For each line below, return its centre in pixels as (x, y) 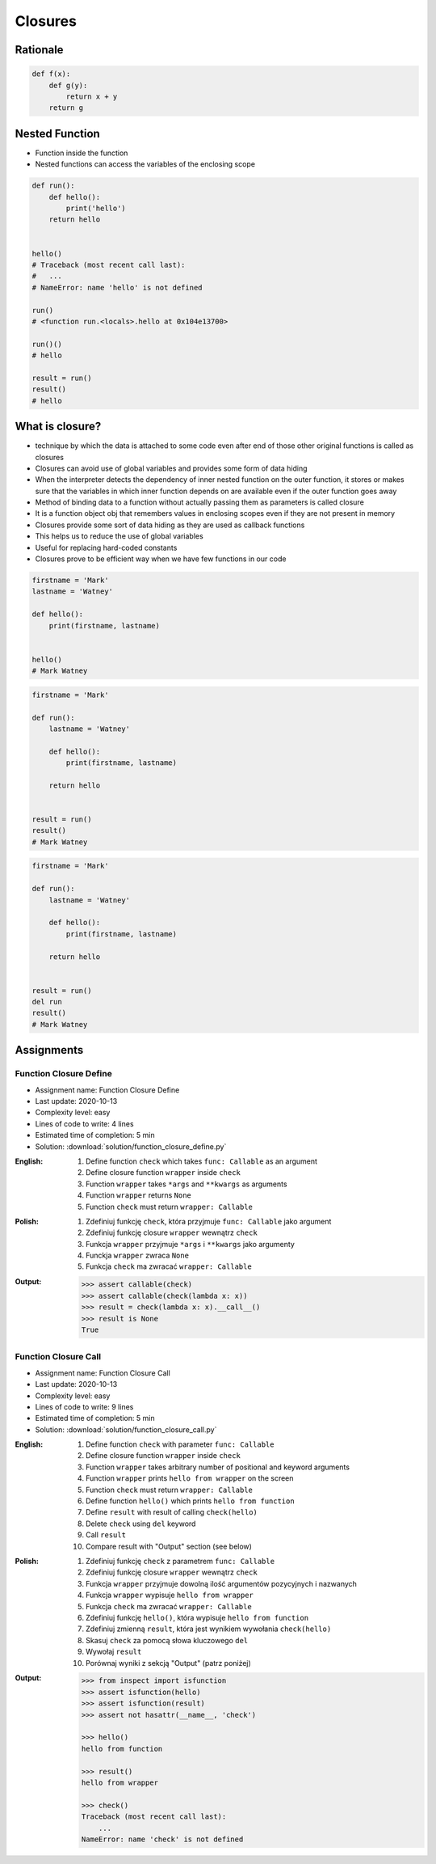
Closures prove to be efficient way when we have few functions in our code (161, 559)
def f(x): (51, 74)
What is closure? (58, 427)
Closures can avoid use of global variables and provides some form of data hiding (171, 468)
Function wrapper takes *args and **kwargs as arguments (187, 1184)
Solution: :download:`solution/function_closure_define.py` (131, 1146)
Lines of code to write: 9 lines (84, 1406)
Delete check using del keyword (141, 1524)
